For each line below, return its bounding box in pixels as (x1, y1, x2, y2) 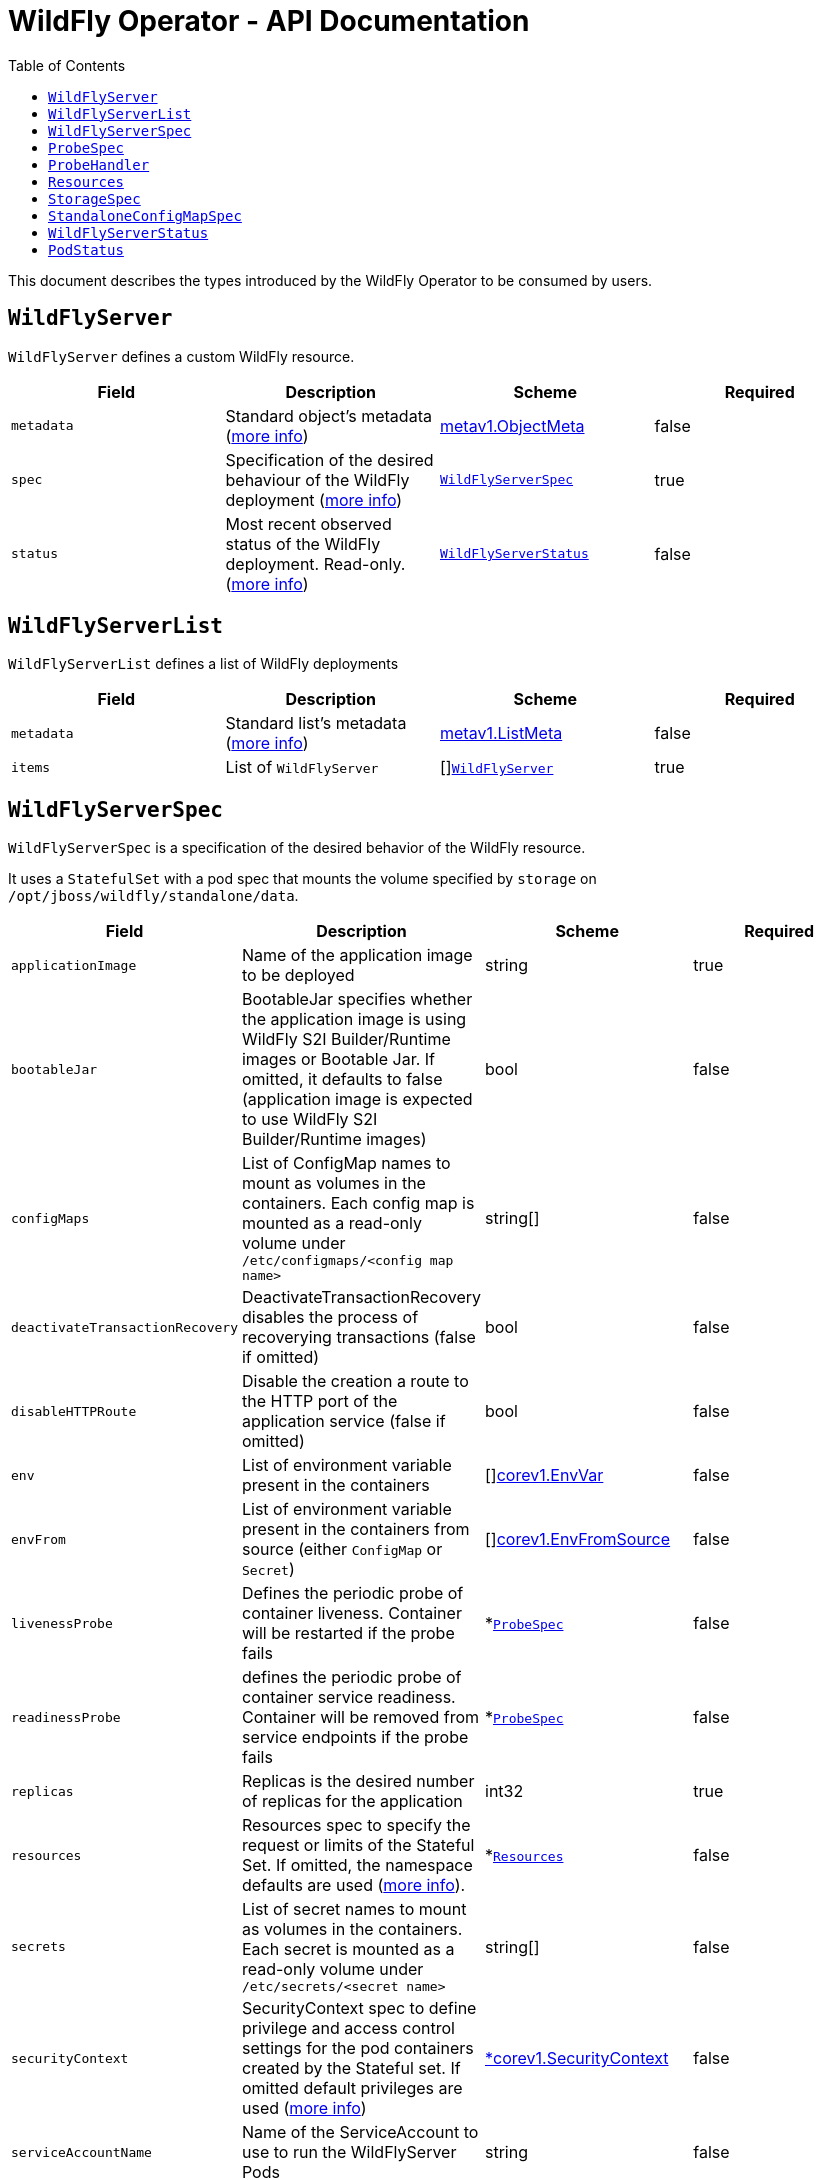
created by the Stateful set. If (241, 2058, 461, 2079)
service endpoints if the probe (241, 1727, 469, 1748)
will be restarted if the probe (241, 1623, 455, 1644)
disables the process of (241, 1307, 419, 1328)
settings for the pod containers (241, 2038, 474, 2059)
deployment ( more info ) (225, 489, 403, 510)
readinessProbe (11, 1709, 121, 1725)
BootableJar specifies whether (241, 989, 473, 1010)
